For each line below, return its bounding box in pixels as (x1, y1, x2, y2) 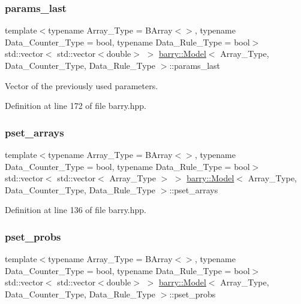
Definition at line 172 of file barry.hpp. (5, 99, 146, 112)
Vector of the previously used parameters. (5, 79, 158, 92)
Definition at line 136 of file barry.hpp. (5, 203, 146, 216)
